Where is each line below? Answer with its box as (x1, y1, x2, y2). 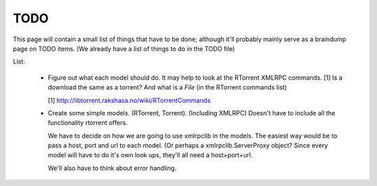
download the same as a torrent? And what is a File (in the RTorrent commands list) (47, 83, 288, 92)
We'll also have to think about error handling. (47, 164, 177, 172)
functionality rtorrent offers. (47, 119, 128, 127)
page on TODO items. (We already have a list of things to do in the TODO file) (13, 44, 235, 52)
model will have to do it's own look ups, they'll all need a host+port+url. (47, 151, 253, 159)
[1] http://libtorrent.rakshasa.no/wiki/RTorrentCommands (47, 96, 211, 104)
